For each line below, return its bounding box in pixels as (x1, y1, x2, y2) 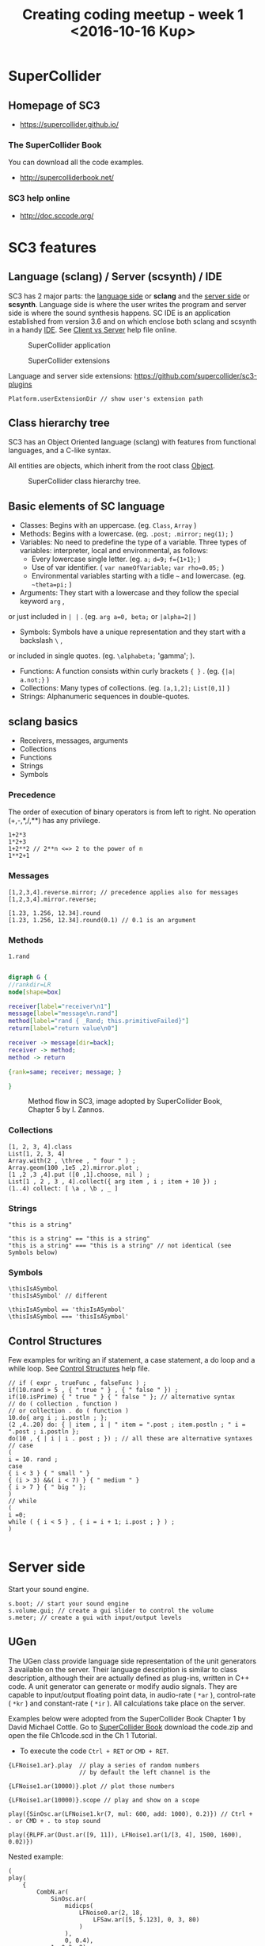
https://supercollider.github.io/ (19, 120, 119, 129)
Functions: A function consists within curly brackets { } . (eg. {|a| (19, 667, 236, 676)
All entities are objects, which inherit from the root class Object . (8, 461, 215, 471)
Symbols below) (8, 1248, 59, 1257)
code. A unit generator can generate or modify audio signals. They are (8, 1681, 237, 1691)
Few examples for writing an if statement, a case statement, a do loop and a (8, 1356, 256, 1365)
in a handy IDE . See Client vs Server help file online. (8, 325, 177, 334)
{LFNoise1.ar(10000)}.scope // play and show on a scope (8, 1796, 200, 1804)
